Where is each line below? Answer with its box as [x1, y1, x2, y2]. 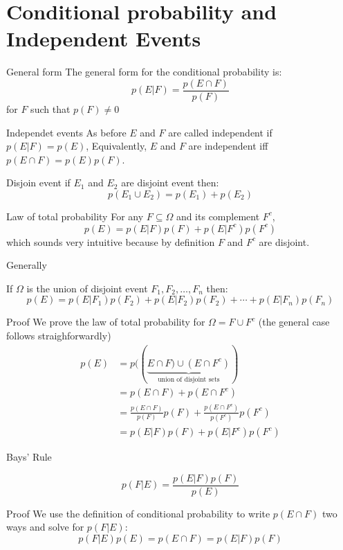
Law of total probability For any [6, 209, 144, 223]
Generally [6, 258, 47, 272]
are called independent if [168, 125, 272, 139]
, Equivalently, [86, 139, 147, 153]
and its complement [176, 209, 260, 223]
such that [30, 101, 71, 116]
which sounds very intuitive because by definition [6, 234, 215, 249]
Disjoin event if [6, 175, 71, 190]
